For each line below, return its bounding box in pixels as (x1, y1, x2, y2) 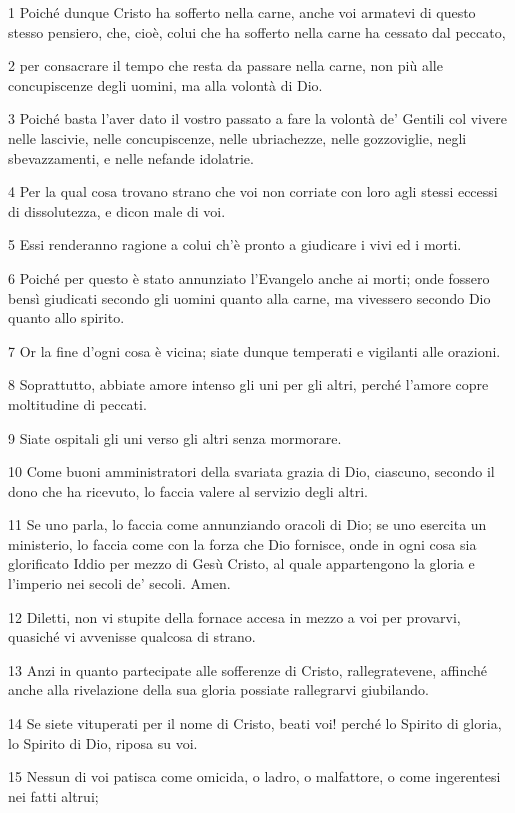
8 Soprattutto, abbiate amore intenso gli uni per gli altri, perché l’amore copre (8, 374, 489, 395)
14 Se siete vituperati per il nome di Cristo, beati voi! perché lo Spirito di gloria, (8, 713, 502, 734)
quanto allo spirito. (8, 307, 125, 328)
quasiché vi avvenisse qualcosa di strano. (8, 626, 256, 647)
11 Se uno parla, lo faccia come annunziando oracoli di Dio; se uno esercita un (8, 514, 487, 535)
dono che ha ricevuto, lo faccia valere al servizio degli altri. (8, 480, 368, 501)
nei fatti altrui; (8, 785, 99, 806)
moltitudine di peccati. (8, 393, 147, 414)
